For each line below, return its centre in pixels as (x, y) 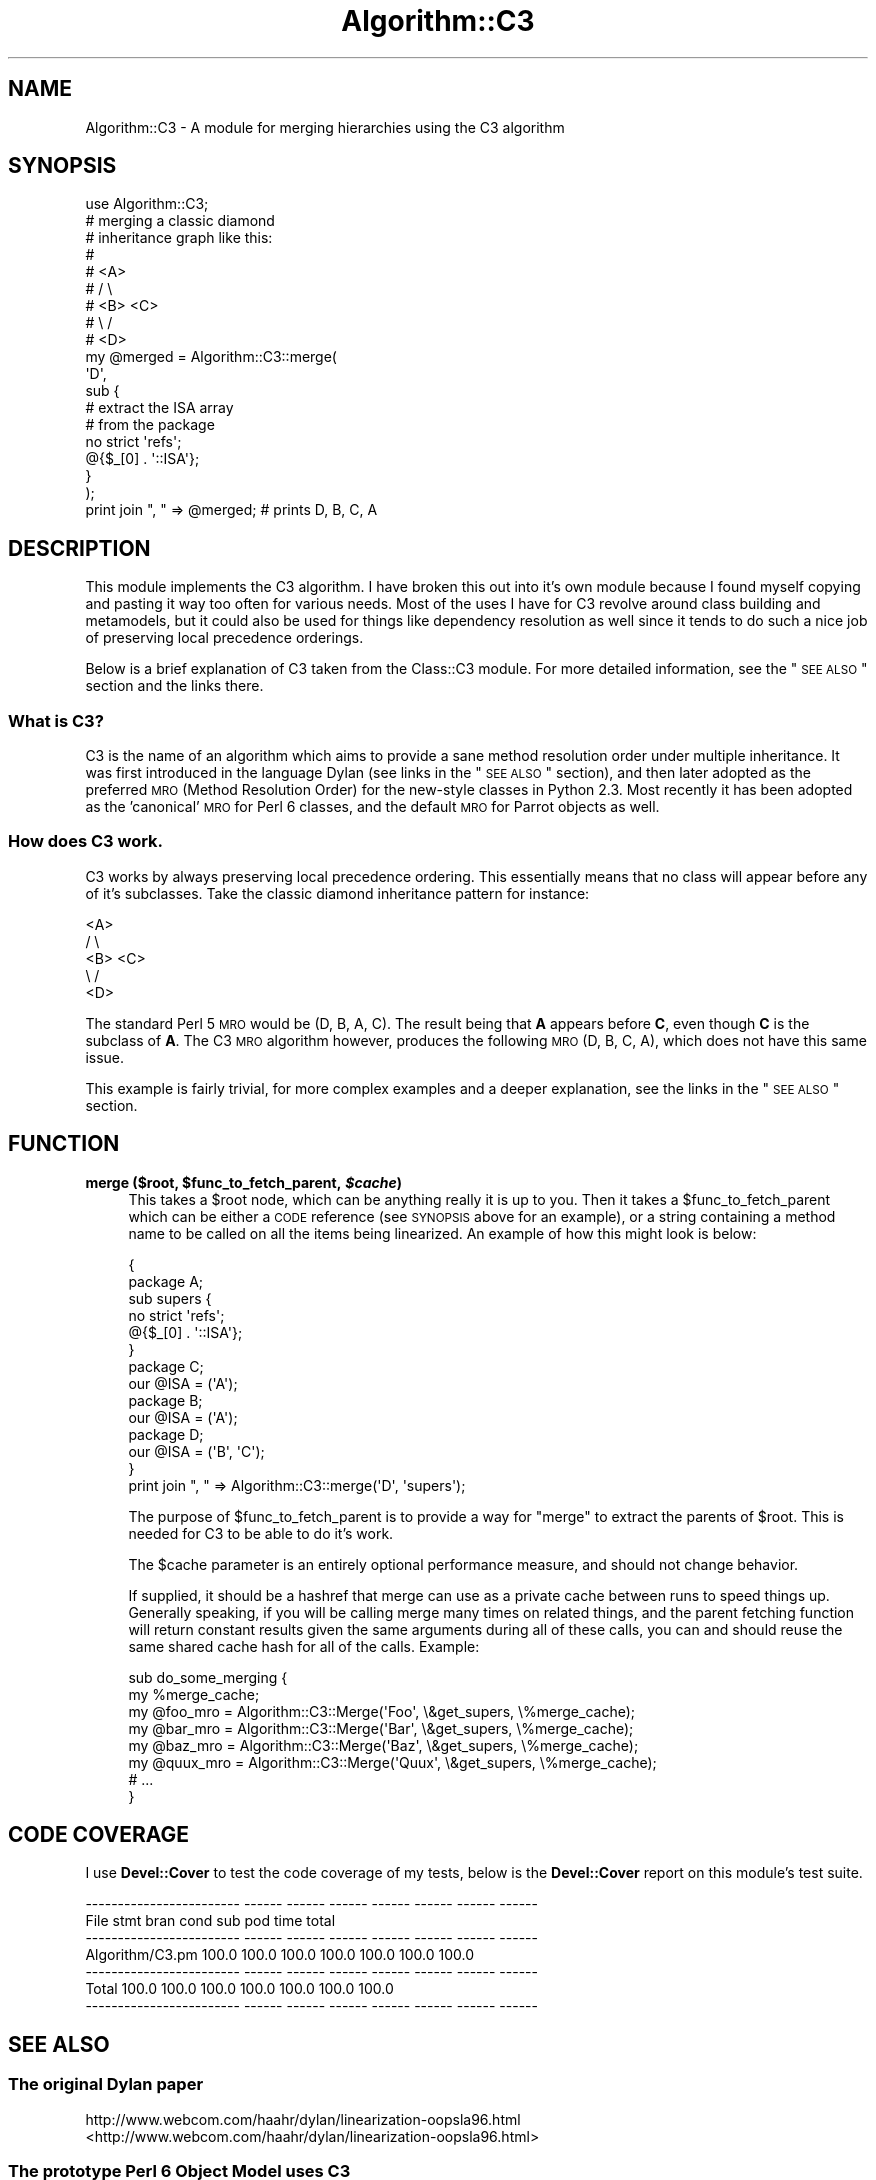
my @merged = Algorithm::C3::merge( (211, 357)
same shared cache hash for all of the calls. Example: (304, 1646)
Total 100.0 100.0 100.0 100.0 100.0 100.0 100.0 (239, 1989)
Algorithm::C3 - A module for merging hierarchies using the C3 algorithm (325, 127)
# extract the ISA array (159, 408)
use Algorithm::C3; (147, 204)
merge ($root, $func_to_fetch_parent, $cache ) (243, 1182)
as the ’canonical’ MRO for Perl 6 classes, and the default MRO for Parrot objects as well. (372, 807)
